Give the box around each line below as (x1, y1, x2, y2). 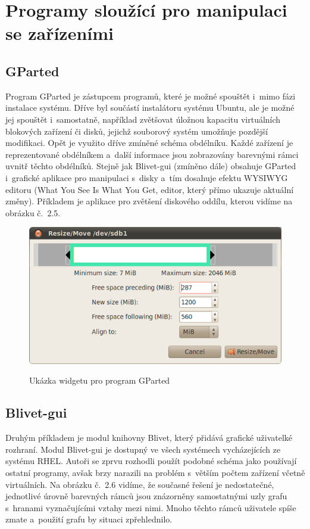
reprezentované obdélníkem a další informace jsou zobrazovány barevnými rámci (5, 148, 299, 160)
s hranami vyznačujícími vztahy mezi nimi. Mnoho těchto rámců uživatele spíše (5, 501, 296, 514)
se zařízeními (5, 21, 114, 45)
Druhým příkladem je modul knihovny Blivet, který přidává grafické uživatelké (5, 431, 293, 444)
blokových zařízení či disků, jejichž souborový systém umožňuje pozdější (5, 125, 268, 137)
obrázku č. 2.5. (5, 206, 61, 219)
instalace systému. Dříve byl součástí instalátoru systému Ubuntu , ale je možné (5, 101, 295, 114)
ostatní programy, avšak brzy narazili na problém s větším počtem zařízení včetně (5, 466, 305, 478)
